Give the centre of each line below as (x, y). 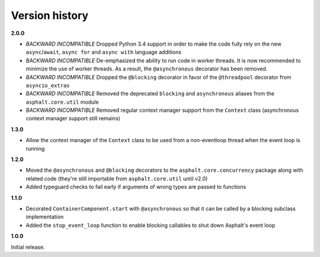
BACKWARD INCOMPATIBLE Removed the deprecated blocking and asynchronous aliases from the (150, 94)
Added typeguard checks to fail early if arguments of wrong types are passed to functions (136, 187)
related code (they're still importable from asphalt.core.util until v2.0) (117, 178)
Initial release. (28, 247)
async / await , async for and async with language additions (104, 52)
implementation (45, 217)
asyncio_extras (48, 85)
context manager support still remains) (73, 118)
